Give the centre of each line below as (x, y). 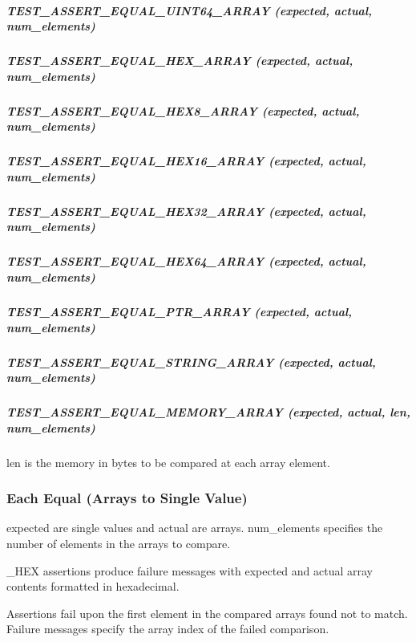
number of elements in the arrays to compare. (119, 544)
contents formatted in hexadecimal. (93, 586)
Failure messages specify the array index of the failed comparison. (168, 629)
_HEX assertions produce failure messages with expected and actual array (190, 570)
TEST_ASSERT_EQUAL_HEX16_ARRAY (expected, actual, (186, 161)
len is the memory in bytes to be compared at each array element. (168, 462)
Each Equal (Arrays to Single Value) (127, 498)
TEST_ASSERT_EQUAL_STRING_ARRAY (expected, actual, (191, 362)
